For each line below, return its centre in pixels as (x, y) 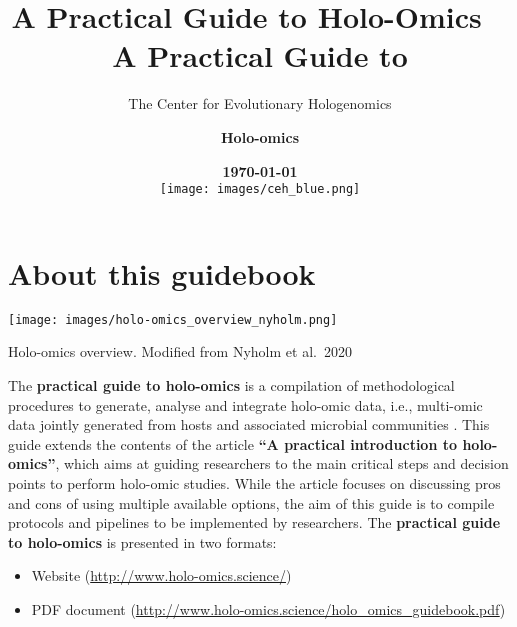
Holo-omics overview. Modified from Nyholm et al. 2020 (180, 351)
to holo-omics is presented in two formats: (142, 541)
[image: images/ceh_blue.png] (260, 189)
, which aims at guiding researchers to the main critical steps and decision (282, 463)
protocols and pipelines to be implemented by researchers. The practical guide (254, 522)
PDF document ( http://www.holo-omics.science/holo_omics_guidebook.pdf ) (268, 608)
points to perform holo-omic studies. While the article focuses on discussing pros (254, 482)
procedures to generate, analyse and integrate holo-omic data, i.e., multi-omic (245, 404)
